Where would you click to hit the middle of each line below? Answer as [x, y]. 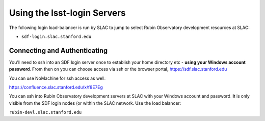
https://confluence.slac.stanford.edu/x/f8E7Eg [56, 87]
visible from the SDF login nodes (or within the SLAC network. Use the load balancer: [95, 103]
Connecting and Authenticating [58, 50]
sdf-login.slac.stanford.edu [56, 36]
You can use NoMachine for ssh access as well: [57, 78]
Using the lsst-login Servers [67, 13]
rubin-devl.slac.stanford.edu [45, 112]
